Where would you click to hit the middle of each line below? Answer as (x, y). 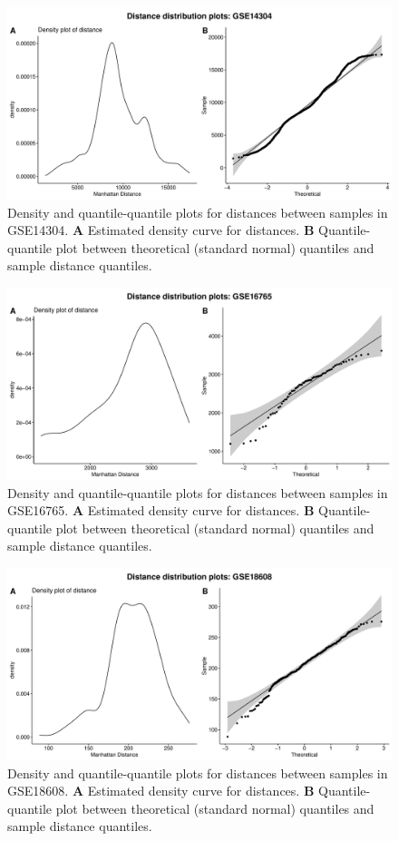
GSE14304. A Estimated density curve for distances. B (161, 230)
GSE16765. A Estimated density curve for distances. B (161, 510)
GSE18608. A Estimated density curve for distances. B (161, 791)
